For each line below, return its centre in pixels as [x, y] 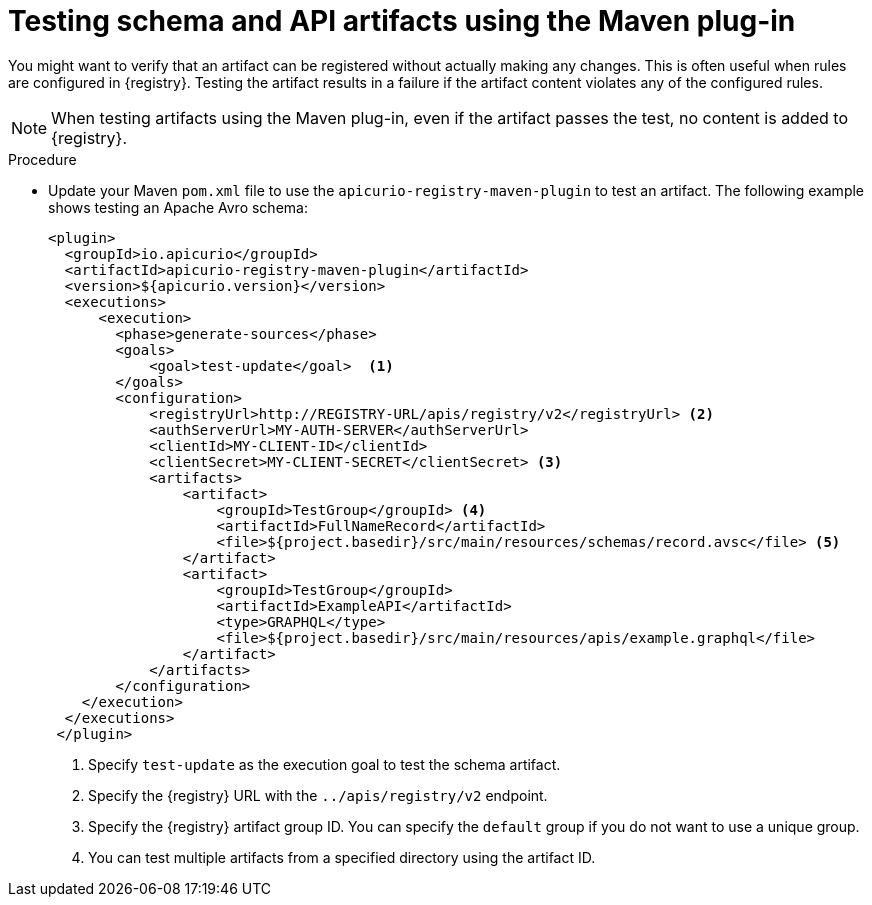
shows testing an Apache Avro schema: [178, 207]
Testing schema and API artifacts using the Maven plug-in [402, 21]
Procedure [42, 159]
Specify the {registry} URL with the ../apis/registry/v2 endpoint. [318, 795]
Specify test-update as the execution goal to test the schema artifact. [324, 764]
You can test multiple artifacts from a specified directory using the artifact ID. [342, 857]
